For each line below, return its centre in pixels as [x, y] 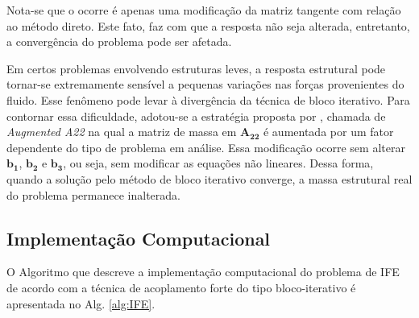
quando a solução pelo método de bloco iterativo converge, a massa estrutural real [209, 178]
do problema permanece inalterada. [93, 194]
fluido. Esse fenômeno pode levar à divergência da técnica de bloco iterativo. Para [208, 99]
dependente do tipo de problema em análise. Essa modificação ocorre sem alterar [206, 147]
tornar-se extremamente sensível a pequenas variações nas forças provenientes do [205, 84]
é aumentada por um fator [328, 132]
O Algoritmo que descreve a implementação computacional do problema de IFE [203, 272]
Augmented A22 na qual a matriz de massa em [122, 132]
